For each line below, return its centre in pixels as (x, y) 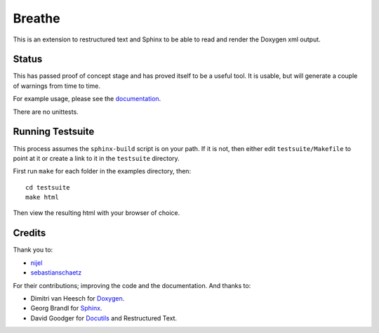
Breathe (36, 18)
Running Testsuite (54, 132)
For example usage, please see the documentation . (87, 99)
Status (28, 59)
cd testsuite (48, 187)
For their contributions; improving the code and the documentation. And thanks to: (132, 285)
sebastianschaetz (56, 273)
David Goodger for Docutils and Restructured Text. (104, 318)
